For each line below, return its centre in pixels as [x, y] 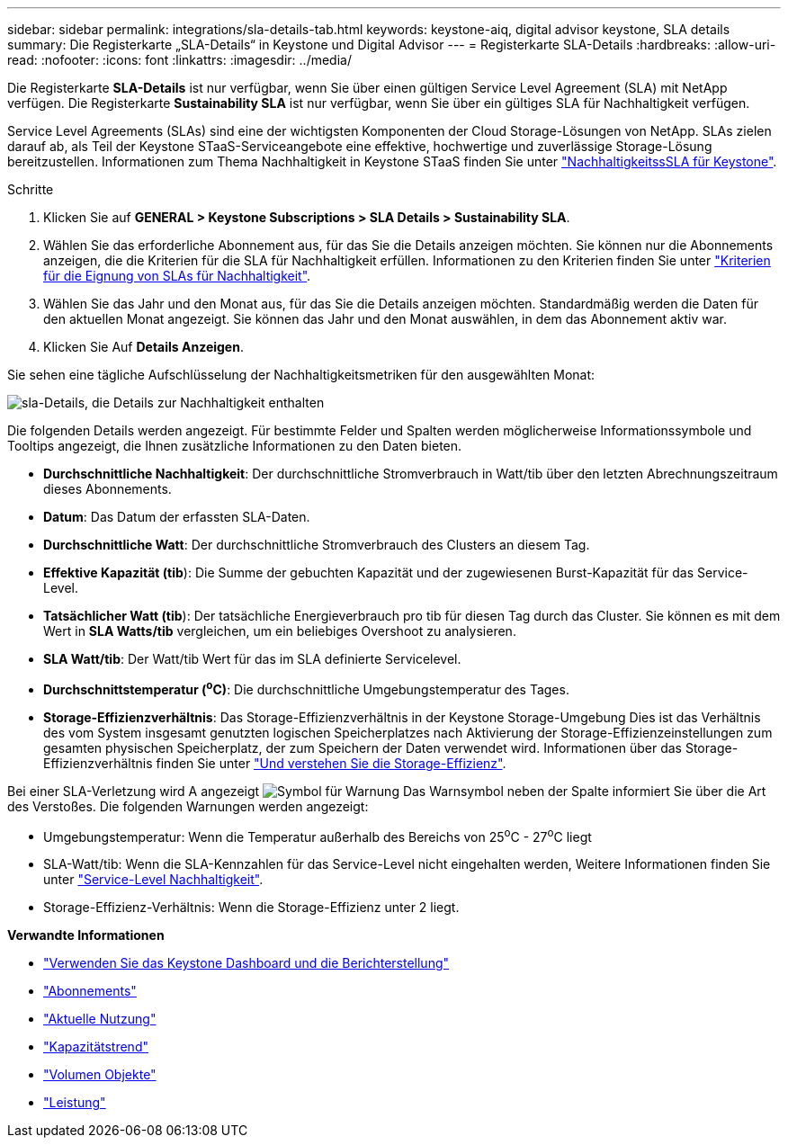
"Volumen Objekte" [100, 1075]
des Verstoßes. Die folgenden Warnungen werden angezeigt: [188, 806]
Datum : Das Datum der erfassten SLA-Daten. [177, 517]
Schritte [31, 189]
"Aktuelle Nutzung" [100, 1019]
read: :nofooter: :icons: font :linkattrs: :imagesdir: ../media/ [179, 60]
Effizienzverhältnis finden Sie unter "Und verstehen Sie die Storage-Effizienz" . [275, 763]
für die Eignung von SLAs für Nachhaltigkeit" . [177, 276]
